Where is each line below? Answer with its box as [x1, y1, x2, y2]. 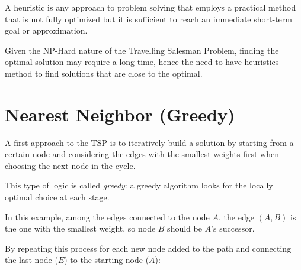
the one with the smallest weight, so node [5, 222, 156, 235]
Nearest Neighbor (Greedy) [5, 102, 235, 126]
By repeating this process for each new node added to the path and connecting [5, 242, 292, 254]
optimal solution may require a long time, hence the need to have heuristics [5, 56, 279, 68]
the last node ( [5, 253, 58, 266]
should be [167, 222, 202, 235]
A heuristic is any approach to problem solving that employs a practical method [5, 1, 296, 13]
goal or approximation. [5, 24, 88, 37]
